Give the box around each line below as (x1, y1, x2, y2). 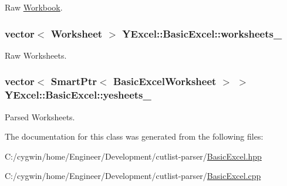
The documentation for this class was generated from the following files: (5, 130, 264, 143)
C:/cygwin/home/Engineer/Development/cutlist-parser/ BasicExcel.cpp (5, 170, 261, 182)
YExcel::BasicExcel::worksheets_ (122, 26, 282, 40)
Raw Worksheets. (5, 49, 67, 61)
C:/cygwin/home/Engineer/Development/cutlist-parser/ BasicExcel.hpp (5, 150, 262, 162)
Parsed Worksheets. (5, 110, 75, 123)
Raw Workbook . (5, 1, 63, 13)
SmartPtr (50, 74, 97, 89)
